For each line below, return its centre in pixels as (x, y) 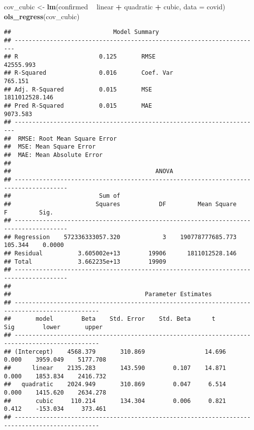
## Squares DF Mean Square (120, 204)
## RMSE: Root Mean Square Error (61, 138)
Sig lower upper (53, 327)
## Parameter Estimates (108, 294)
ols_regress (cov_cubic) (42, 16)
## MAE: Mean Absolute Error (53, 155)
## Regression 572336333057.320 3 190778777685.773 (120, 237)
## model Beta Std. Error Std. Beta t (110, 319)
